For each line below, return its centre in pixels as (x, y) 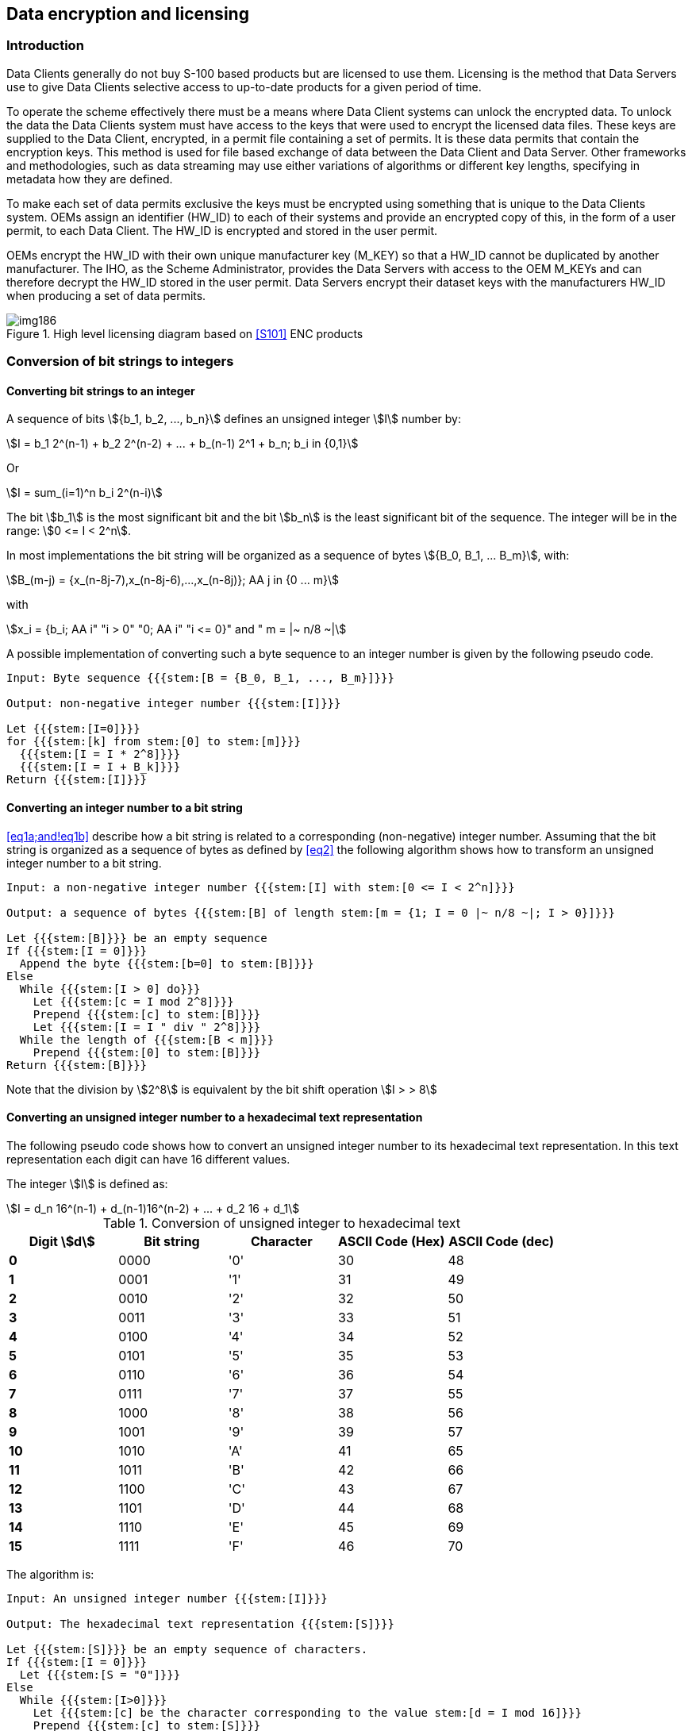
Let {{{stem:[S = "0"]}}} (100, 1674)
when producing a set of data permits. (106, 295)
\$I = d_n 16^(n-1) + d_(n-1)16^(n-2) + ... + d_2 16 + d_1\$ (153, 1208)
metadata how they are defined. (90, 179)
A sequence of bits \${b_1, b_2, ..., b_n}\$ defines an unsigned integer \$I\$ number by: (234, 419)
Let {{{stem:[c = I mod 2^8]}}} (133, 1001)
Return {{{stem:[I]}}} (77, 780)
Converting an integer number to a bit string (125, 808)
